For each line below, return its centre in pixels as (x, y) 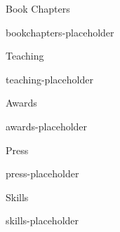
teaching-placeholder (49, 79)
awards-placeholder (47, 126)
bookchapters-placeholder (60, 32)
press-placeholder (42, 173)
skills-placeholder (42, 220)
